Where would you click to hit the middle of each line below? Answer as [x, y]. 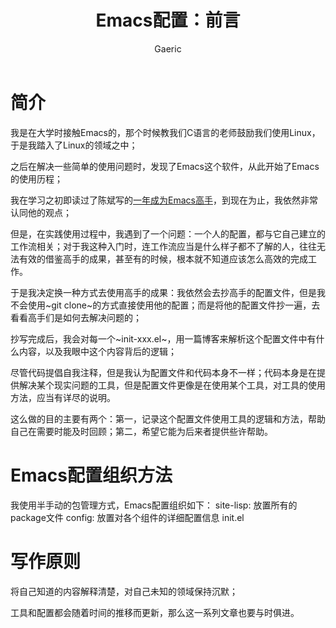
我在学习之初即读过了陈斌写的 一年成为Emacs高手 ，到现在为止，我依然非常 [164, 200]
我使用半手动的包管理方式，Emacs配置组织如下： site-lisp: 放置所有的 [154, 505]
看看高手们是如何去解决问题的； [76, 317]
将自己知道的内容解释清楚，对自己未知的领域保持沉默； [124, 591]
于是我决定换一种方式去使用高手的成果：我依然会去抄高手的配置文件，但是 [163, 292]
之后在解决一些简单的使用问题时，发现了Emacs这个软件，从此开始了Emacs [165, 166]
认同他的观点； [41, 212]
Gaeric [168, 48]
